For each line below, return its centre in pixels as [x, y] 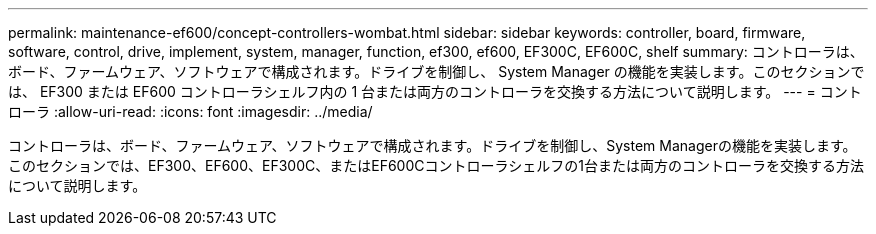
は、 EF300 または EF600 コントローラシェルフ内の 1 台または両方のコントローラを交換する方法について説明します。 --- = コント [435, 91]
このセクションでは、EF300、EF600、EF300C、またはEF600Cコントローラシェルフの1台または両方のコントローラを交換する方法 [436, 165]
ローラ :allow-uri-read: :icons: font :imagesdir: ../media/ [190, 111]
